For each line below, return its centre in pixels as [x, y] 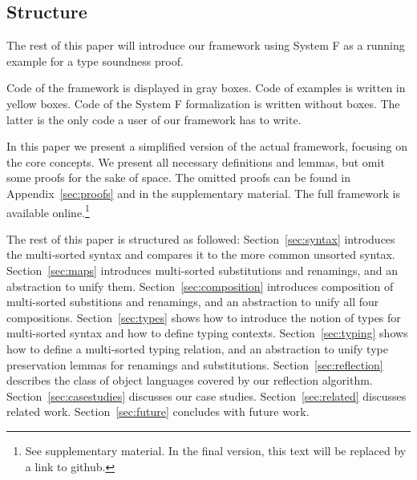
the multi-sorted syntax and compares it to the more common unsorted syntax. [201, 254]
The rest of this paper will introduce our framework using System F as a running [206, 45]
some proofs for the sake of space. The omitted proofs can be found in [179, 177]
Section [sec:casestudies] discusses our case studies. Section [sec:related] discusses [206, 395]
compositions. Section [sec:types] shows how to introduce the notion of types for [204, 317]
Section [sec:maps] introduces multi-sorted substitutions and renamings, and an [202, 270]
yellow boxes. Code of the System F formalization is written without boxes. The [203, 103]
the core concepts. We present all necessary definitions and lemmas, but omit [196, 161]
